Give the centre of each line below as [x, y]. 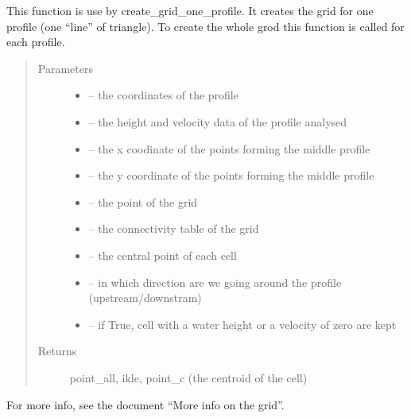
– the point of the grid [143, 201]
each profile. [36, 42]
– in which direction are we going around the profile [215, 282]
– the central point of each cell [163, 255]
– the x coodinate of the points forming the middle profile [229, 148]
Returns [57, 351]
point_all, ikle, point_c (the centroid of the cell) [188, 377]
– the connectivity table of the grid [174, 228]
